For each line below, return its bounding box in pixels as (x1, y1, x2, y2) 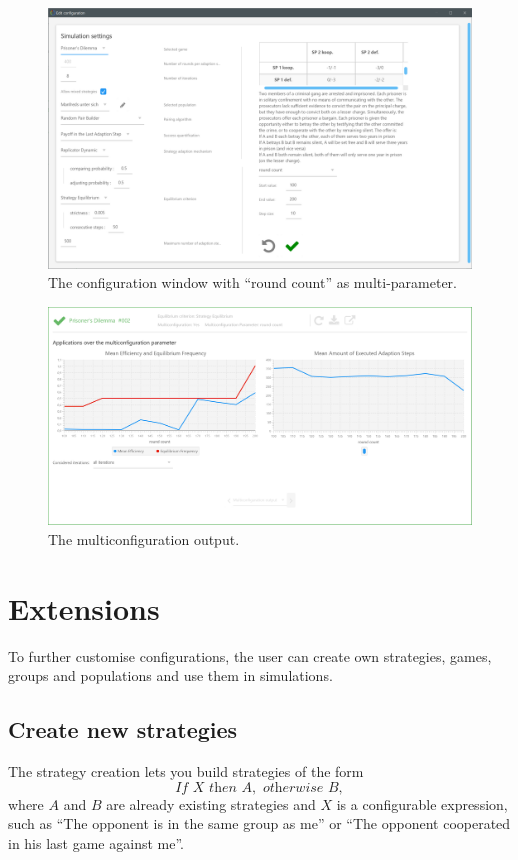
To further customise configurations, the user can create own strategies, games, (8, 645, 492, 666)
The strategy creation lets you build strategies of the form (8, 760, 364, 781)
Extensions (8, 587, 160, 628)
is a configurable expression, (336, 793, 508, 814)
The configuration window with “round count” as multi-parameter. (48, 272, 457, 293)
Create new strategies (8, 714, 238, 745)
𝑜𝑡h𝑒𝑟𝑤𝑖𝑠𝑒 (262, 780, 324, 795)
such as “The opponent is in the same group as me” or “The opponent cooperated (8, 813, 511, 834)
